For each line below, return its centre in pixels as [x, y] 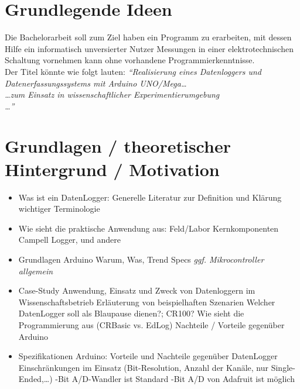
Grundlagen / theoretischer [118, 146]
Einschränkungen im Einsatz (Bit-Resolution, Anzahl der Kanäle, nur [144, 367]
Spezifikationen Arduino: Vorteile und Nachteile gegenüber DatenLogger [148, 356]
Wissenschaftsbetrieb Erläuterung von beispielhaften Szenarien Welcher [147, 302]
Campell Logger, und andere [69, 240]
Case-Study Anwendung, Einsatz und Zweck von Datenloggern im [137, 290]
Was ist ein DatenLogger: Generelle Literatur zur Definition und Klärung [150, 197]
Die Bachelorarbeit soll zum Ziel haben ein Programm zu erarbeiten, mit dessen [148, 37]
